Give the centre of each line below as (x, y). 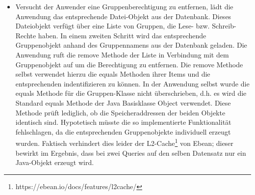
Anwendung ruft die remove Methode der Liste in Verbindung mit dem (122, 54)
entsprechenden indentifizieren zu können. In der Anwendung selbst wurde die (132, 83)
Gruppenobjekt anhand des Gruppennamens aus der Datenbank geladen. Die (131, 45)
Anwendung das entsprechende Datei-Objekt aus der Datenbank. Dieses (123, 16)
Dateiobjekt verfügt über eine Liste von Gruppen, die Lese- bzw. (113, 26)
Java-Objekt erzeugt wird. (55, 162)
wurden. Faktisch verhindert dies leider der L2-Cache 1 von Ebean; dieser (124, 142)
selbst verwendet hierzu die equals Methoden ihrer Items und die (113, 74)
